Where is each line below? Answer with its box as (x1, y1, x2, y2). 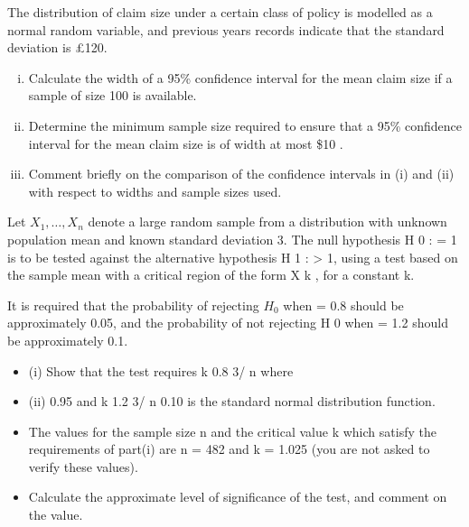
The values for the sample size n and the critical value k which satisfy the (28, 421, 436, 440)
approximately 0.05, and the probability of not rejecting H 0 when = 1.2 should (7, 313, 448, 332)
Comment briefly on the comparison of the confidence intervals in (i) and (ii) (28, 164, 455, 183)
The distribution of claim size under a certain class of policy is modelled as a (7, 3, 433, 21)
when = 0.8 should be (283, 295, 404, 314)
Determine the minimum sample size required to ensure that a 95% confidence (28, 116, 463, 134)
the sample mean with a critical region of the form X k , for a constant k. (7, 265, 415, 284)
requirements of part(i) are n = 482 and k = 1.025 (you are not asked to (28, 439, 430, 458)
